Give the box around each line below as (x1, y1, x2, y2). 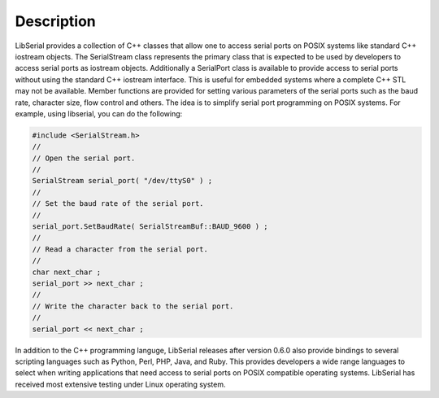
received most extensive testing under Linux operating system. (15, 379, 226, 389)
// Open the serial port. (32, 153, 136, 163)
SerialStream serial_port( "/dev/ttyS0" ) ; (32, 176, 213, 186)
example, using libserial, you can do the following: (15, 108, 183, 118)
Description (15, 12, 97, 30)
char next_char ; (32, 267, 102, 277)
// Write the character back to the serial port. (32, 301, 234, 311)
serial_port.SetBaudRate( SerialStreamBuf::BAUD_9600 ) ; (32, 222, 268, 231)
